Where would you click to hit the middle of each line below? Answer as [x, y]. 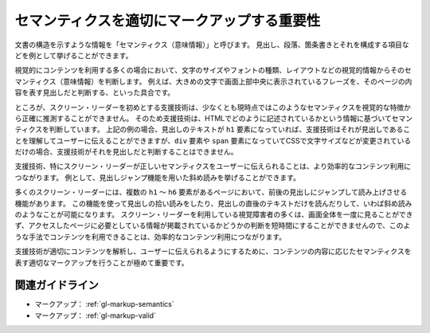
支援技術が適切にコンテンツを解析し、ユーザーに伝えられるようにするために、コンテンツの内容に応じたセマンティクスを [213, 252]
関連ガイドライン [57, 286]
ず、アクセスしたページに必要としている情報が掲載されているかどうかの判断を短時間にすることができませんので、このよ [213, 225]
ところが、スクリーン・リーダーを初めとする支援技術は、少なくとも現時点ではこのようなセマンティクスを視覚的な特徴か [213, 107]
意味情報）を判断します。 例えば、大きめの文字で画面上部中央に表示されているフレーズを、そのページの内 [237, 81]
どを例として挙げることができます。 [74, 55]
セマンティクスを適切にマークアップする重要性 [168, 21]
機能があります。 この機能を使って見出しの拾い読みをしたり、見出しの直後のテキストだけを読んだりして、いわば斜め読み [213, 203]
